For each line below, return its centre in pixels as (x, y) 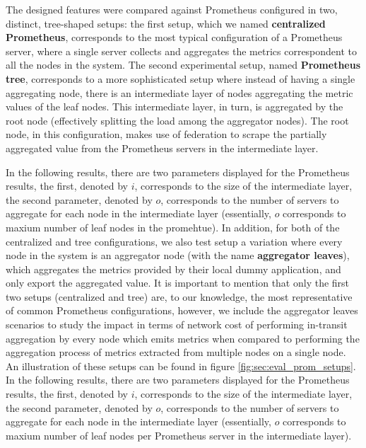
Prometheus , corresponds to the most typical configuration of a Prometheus (174, 37)
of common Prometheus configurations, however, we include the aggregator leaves (182, 310)
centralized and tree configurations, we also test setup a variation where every (174, 241)
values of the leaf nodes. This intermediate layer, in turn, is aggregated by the (175, 107)
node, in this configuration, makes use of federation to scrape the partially (166, 134)
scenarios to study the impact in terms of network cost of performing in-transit (177, 324)
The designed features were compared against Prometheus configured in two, (172, 9)
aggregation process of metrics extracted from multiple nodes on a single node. (176, 352)
